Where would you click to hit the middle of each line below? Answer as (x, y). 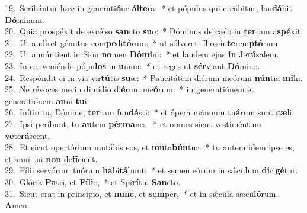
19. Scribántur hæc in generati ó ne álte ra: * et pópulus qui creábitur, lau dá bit (148, 8)
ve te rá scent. (28, 135)
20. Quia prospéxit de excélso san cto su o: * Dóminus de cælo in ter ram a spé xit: (154, 31)
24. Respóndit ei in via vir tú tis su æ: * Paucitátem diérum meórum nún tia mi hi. (154, 77)
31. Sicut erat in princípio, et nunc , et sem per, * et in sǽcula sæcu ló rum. (142, 193)
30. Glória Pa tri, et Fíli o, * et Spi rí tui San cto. (93, 181)
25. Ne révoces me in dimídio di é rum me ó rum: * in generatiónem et (129, 89)
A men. (17, 205)
